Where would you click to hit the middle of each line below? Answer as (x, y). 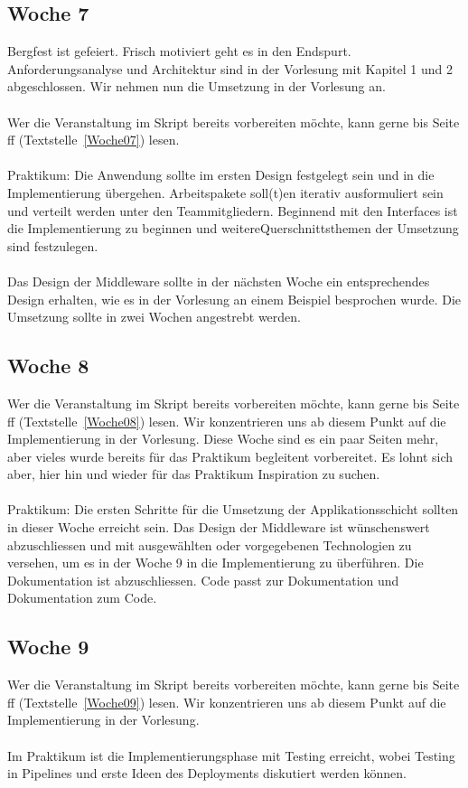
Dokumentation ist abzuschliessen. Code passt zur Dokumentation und (203, 580)
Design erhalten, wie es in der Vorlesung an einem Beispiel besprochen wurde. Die (234, 299)
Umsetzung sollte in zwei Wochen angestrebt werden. (154, 317)
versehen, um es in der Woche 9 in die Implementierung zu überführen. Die (215, 563)
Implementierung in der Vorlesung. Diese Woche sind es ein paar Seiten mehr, (223, 439)
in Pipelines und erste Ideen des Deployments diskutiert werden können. (207, 773)
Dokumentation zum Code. (82, 598)
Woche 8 (48, 366)
